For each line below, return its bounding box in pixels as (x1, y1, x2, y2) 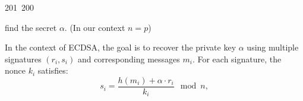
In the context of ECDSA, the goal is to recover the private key (5, 41, 236, 53)
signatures (5, 52, 42, 65)
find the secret (5, 21, 57, 33)
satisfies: (37, 64, 68, 77)
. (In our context (64, 21, 125, 33)
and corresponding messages (77, 52, 180, 65)
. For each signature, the (192, 52, 282, 65)
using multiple (247, 41, 299, 53)
